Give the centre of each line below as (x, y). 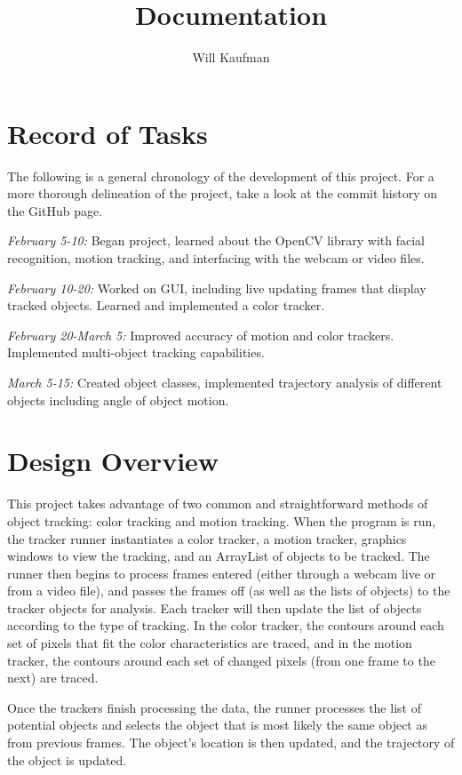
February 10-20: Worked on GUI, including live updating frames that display (217, 288)
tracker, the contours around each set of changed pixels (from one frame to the (221, 660)
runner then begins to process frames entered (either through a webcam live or (222, 573)
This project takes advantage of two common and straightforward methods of (218, 503)
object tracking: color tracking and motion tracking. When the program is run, (222, 520)
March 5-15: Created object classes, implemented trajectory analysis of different (225, 382)
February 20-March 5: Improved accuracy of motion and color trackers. (201, 335)
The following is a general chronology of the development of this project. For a (221, 176)
